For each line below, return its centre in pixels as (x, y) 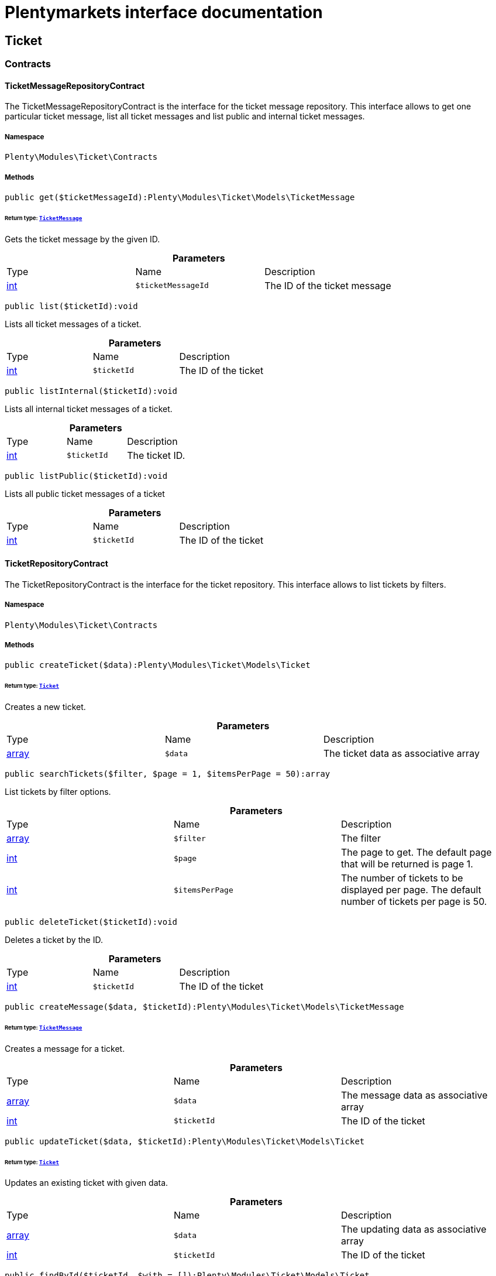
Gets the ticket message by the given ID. (82, 239)
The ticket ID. (156, 455)
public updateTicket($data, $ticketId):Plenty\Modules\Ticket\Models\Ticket (185, 1141)
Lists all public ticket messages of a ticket (85, 493)
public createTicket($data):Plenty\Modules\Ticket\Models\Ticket (158, 665)
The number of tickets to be (402, 878)
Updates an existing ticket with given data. (87, 1183)
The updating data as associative (414, 1229)
